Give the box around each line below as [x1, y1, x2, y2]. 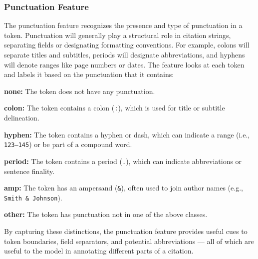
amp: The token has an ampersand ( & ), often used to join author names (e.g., [4, 182, 243, 193]
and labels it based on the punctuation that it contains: [4, 69, 174, 79]
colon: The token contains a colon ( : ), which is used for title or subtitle [4, 102, 225, 113]
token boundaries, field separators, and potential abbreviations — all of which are [4, 235, 254, 246]
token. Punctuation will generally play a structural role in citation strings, [4, 29, 231, 40]
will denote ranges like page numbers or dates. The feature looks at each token [4, 59, 245, 69]
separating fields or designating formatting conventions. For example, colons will [4, 39, 250, 50]
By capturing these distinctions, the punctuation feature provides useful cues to [4, 226, 248, 236]
